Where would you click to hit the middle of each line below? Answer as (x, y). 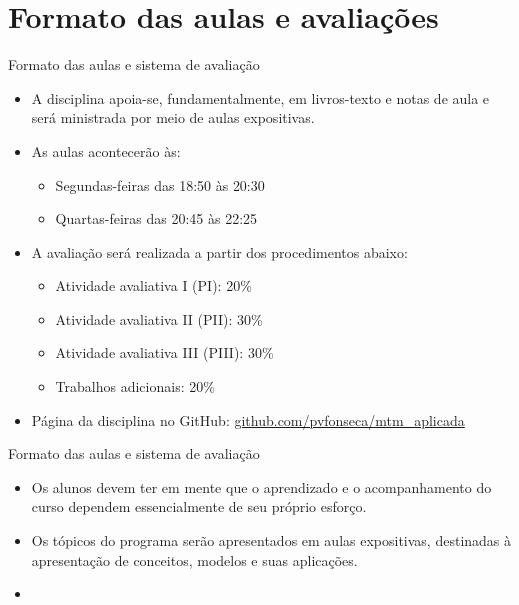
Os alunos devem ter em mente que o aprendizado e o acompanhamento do (261, 486)
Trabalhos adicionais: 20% (135, 386)
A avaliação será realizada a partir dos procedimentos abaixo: (219, 251)
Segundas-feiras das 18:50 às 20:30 (160, 184)
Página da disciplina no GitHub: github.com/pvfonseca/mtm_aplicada (248, 419)
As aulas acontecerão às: (106, 150)
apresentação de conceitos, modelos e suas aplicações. (194, 559)
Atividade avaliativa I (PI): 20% (153, 285)
